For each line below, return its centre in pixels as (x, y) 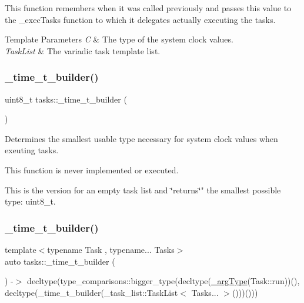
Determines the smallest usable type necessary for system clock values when (141, 138)
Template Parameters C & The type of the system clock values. (119, 39)
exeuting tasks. (32, 150)
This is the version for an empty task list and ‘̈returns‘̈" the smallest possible (143, 190)
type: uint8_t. (30, 201)
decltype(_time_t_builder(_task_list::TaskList (91, 292)
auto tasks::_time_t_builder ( (60, 261)
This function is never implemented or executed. (92, 169)
